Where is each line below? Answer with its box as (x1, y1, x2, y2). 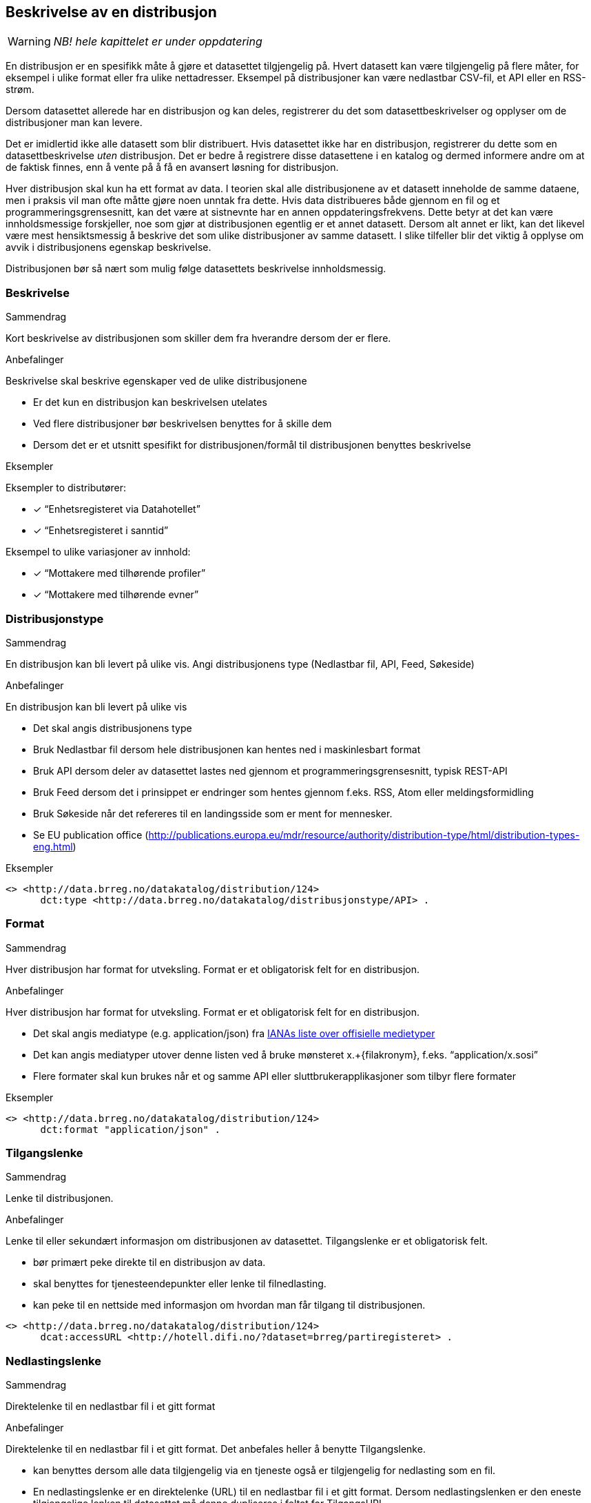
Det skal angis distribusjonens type (33, 722, 192, 734)
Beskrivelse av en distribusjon (6, 3, 217, 21)
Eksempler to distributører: (6, 482, 126, 494)
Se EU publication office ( (33, 828, 149, 841)
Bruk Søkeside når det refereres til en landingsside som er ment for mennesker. (33, 807, 393, 819)
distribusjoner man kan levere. (6, 116, 143, 129)
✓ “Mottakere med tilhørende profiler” (33, 567, 206, 580)
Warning (8, 34, 51, 49)
